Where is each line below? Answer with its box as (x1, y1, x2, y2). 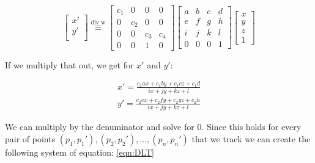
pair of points (5, 132, 56, 145)
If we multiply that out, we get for (5, 58, 134, 71)
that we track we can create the (191, 132, 311, 145)
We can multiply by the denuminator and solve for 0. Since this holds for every (5, 120, 302, 133)
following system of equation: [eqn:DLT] (5, 145, 155, 158)
